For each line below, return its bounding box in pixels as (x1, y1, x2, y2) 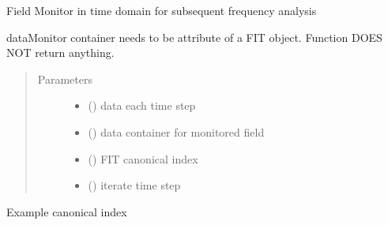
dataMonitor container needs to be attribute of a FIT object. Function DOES (6, 28, 382, 45)
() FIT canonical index (88, 150, 198, 167)
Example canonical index (6, 203, 127, 219)
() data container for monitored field (88, 123, 265, 140)
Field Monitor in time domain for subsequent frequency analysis (6, 2, 317, 18)
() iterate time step (88, 177, 181, 193)
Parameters (37, 70, 92, 87)
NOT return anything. (6, 44, 115, 61)
